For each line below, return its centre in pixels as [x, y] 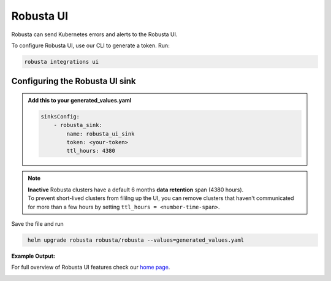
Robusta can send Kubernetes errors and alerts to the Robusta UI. [94, 34]
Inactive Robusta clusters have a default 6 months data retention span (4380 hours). [136, 190]
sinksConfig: [60, 116]
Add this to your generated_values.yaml [80, 100]
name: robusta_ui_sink [101, 134]
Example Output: [33, 256]
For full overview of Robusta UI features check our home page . [91, 268]
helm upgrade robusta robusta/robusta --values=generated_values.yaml [136, 240]
